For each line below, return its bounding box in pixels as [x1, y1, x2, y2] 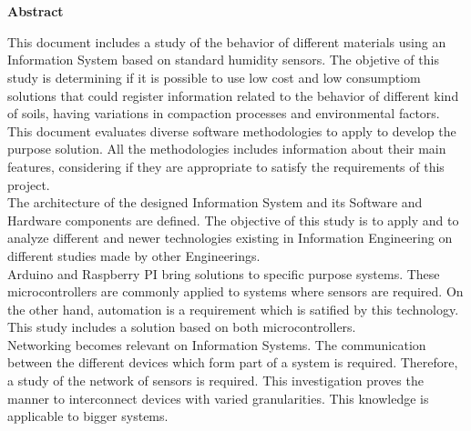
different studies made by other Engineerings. [7, 246, 261, 265]
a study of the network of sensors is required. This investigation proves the [7, 371, 424, 390]
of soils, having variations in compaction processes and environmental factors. [7, 104, 440, 123]
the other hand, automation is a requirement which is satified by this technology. [7, 299, 459, 318]
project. [7, 175, 50, 194]
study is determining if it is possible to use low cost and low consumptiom [7, 67, 421, 86]
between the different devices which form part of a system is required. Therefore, [7, 353, 458, 372]
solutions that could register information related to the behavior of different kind [7, 85, 459, 105]
